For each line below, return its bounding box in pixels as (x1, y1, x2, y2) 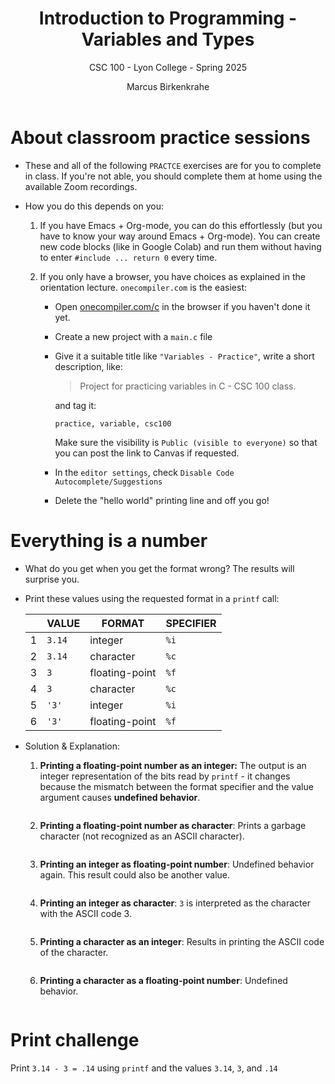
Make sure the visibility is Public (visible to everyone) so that (54, 436, 318, 448)
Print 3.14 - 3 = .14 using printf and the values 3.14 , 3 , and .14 (10, 1062, 278, 1074)
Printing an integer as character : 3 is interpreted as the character (39, 897, 311, 909)
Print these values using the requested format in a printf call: (24, 592, 280, 604)
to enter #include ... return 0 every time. (39, 251, 218, 263)
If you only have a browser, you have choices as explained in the (39, 270, 307, 282)
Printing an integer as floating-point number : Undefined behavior (39, 858, 315, 870)
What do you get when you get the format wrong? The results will (24, 562, 295, 574)
